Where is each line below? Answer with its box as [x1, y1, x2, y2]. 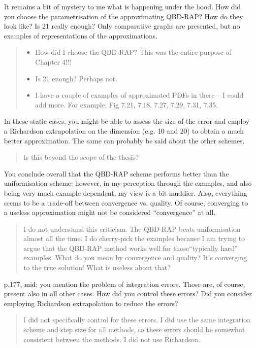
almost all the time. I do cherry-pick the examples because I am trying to [23, 233, 245, 244]
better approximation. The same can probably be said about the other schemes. [4, 135, 245, 145]
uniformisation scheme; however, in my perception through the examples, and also [4, 178, 252, 188]
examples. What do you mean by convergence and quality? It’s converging [23, 252, 247, 263]
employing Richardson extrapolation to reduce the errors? [4, 298, 178, 308]
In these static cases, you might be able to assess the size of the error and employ [4, 116, 250, 126]
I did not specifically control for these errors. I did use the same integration [23, 314, 251, 325]
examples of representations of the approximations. [4, 30, 158, 40]
